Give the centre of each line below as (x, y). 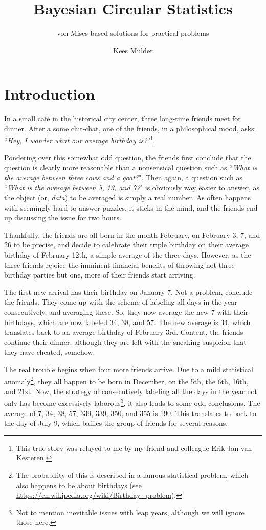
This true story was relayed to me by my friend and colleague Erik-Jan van (134, 447)
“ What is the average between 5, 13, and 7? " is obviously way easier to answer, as (132, 187)
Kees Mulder (133, 50)
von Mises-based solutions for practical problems (133, 33)
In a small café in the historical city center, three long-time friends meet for (123, 118)
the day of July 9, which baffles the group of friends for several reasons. (116, 423)
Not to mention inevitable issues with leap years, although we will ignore (130, 512)
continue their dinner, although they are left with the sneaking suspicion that (125, 342)
